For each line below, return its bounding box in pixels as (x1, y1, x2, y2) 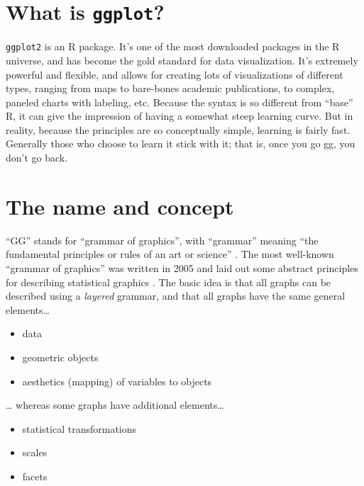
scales (22, 445, 48, 460)
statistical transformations (22, 421, 137, 436)
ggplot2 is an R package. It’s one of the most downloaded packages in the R (6, 39, 340, 54)
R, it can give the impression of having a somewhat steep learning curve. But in (6, 108, 353, 123)
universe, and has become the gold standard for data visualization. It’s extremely (6, 52, 358, 67)
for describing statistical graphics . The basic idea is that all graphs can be (6, 274, 331, 289)
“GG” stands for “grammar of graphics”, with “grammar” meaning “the (6, 232, 319, 247)
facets (22, 468, 48, 483)
